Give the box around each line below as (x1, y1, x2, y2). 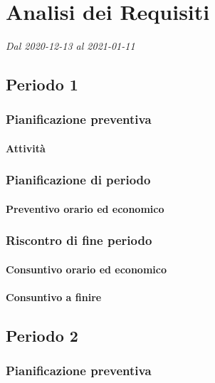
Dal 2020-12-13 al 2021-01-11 (6, 38, 135, 53)
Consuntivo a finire (6, 290, 102, 305)
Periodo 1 (6, 73, 78, 95)
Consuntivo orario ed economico (6, 262, 167, 276)
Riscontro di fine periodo (6, 231, 152, 249)
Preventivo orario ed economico (6, 201, 164, 216)
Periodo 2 (6, 325, 78, 347)
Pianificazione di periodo (6, 171, 151, 189)
